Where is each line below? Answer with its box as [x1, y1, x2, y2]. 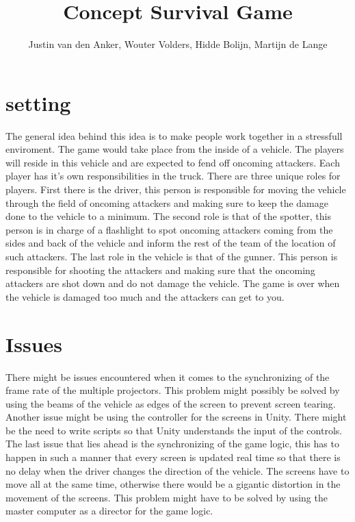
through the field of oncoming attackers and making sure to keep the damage [5, 195, 328, 210]
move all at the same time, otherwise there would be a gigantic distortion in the [5, 477, 341, 491]
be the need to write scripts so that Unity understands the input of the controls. [5, 423, 343, 437]
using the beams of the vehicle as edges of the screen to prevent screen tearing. [5, 396, 336, 410]
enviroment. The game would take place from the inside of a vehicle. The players [5, 142, 344, 156]
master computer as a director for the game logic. [5, 504, 213, 518]
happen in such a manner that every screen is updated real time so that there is [5, 450, 341, 464]
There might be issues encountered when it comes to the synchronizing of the [5, 369, 330, 384]
